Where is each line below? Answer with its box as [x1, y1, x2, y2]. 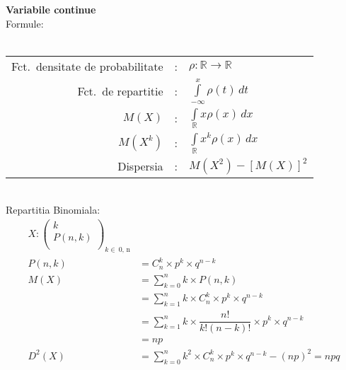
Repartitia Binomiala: [6, 202, 100, 217]
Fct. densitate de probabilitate [11, 57, 163, 74]
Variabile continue [6, 2, 96, 16]
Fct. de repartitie [77, 83, 163, 100]
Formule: [6, 16, 44, 30]
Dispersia [117, 158, 163, 175]
